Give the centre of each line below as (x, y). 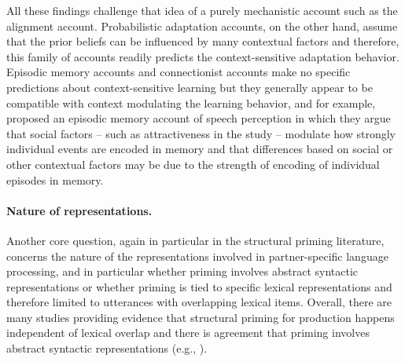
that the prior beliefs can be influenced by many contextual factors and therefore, (203, 41)
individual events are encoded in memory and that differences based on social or (200, 149)
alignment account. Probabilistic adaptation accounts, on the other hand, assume (202, 26)
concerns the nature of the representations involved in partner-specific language (197, 256)
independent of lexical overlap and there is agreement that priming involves (188, 333)
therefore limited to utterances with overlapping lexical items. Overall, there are (199, 302)
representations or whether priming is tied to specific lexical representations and (199, 286)
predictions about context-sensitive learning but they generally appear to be (190, 87)
